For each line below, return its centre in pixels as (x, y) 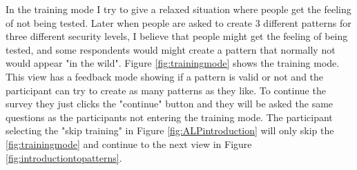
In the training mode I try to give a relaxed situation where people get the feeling (178, 9)
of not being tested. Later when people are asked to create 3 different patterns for (178, 22)
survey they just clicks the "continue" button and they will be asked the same (170, 104)
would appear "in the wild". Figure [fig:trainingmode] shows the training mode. (173, 63)
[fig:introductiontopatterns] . (64, 157)
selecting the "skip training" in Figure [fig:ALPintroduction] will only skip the (170, 130)
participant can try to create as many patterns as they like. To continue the (166, 90)
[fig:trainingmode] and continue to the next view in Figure (129, 144)
